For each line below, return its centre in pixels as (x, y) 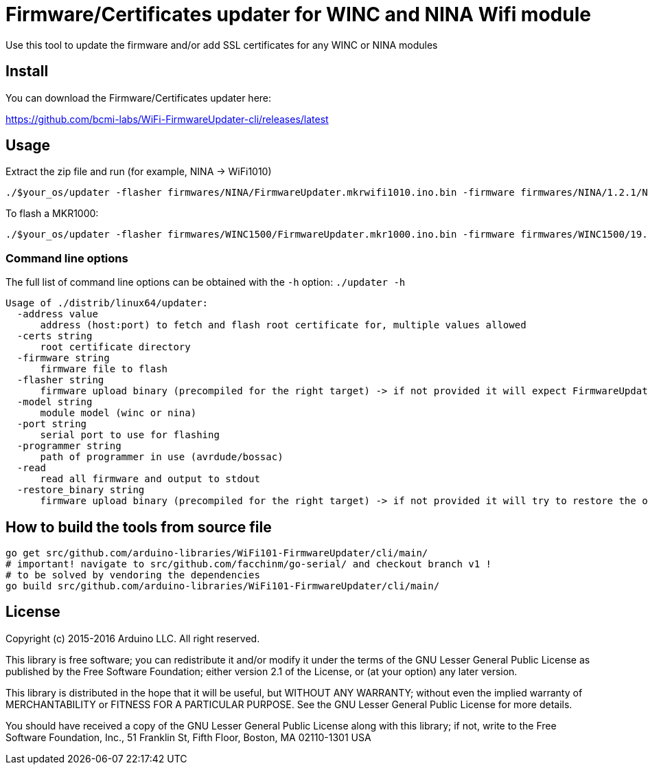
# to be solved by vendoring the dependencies (133, 575)
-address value (57, 314)
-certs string (55, 336)
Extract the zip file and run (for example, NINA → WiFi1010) (139, 172)
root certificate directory (115, 347)
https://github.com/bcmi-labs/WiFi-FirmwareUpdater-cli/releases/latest (167, 119)
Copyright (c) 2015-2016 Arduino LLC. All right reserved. (133, 638)
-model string (55, 402)
